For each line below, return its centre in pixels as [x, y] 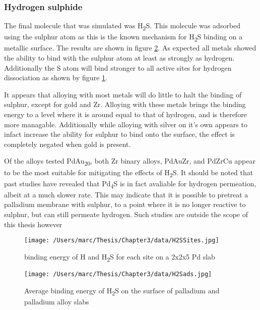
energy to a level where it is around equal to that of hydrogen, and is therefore [125, 114]
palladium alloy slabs [57, 301]
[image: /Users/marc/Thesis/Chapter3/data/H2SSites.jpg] [122, 241]
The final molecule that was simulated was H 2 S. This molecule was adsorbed [122, 26]
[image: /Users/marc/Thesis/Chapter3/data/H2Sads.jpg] [118, 274]
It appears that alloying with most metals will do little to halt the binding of [123, 94]
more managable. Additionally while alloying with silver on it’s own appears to [126, 124]
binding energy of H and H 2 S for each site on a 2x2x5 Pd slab [120, 257]
